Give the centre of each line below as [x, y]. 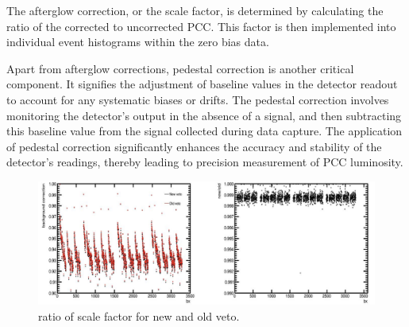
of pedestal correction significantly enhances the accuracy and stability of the [194, 146]
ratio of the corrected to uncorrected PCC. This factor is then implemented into [201, 26]
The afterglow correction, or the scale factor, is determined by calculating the [195, 10]
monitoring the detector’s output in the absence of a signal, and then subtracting [204, 115]
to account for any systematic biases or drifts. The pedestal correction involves [198, 99]
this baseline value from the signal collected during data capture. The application [204, 131]
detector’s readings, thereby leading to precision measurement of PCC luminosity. [205, 162]
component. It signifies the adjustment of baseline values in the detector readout [202, 84]
